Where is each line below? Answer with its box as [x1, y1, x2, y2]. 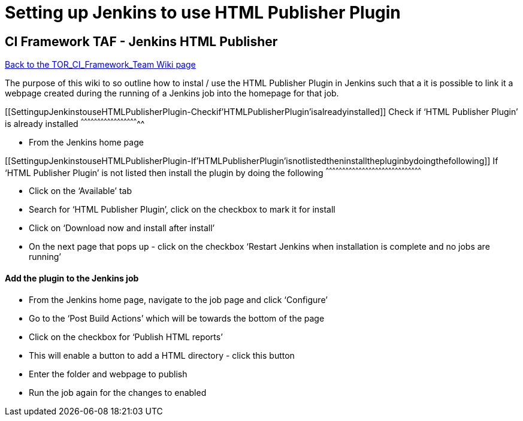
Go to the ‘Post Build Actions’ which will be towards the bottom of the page [29, 313, 325, 323]
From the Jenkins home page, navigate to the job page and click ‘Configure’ [29, 294, 328, 305]
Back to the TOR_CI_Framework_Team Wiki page [5, 59, 196, 70]
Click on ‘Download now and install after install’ [29, 223, 215, 234]
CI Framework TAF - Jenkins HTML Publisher [5, 34, 278, 49]
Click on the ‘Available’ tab [29, 186, 132, 196]
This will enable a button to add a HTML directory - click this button [29, 350, 295, 361]
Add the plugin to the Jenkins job [5, 273, 139, 284]
